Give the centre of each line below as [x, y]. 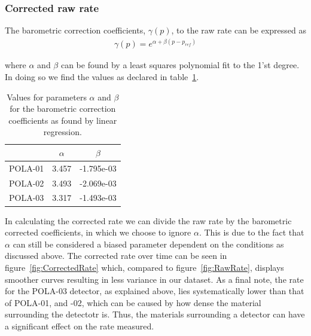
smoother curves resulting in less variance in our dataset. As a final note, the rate [154, 279]
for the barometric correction [63, 109]
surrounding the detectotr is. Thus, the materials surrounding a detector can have [155, 314]
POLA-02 [27, 183]
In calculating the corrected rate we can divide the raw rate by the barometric [148, 220]
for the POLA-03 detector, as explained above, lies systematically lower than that [155, 291]
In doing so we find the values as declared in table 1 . [102, 76]
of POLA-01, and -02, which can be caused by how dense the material [133, 302]
